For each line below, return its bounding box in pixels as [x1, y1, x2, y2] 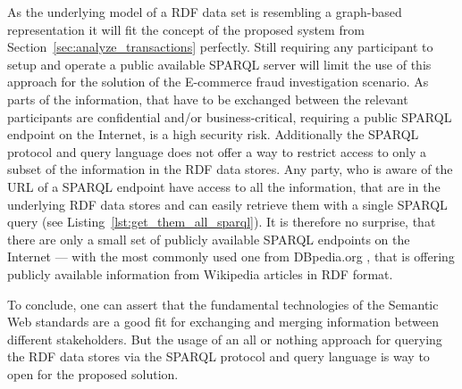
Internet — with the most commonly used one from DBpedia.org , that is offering [7, 247, 455, 266]
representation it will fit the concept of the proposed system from [7, 20, 365, 38]
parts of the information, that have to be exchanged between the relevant [7, 89, 408, 108]
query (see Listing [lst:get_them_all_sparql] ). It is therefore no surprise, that [7, 212, 436, 231]
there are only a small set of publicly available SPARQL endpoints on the [7, 229, 410, 248]
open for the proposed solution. [7, 364, 179, 383]
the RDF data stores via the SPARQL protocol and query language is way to [7, 347, 430, 366]
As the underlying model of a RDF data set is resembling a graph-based [7, 3, 402, 21]
